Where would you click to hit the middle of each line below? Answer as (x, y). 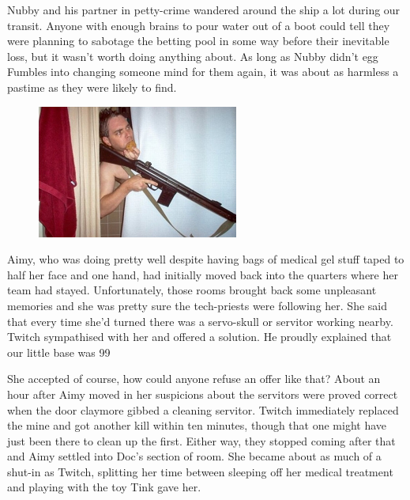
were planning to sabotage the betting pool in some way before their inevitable (198, 41)
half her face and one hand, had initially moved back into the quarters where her (203, 274)
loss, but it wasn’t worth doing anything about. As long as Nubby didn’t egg (193, 56)
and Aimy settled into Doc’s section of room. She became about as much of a (194, 456)
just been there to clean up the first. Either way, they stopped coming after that (201, 440)
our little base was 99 (59, 352)
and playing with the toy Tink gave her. (104, 487)
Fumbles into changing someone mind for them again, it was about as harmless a (203, 72)
